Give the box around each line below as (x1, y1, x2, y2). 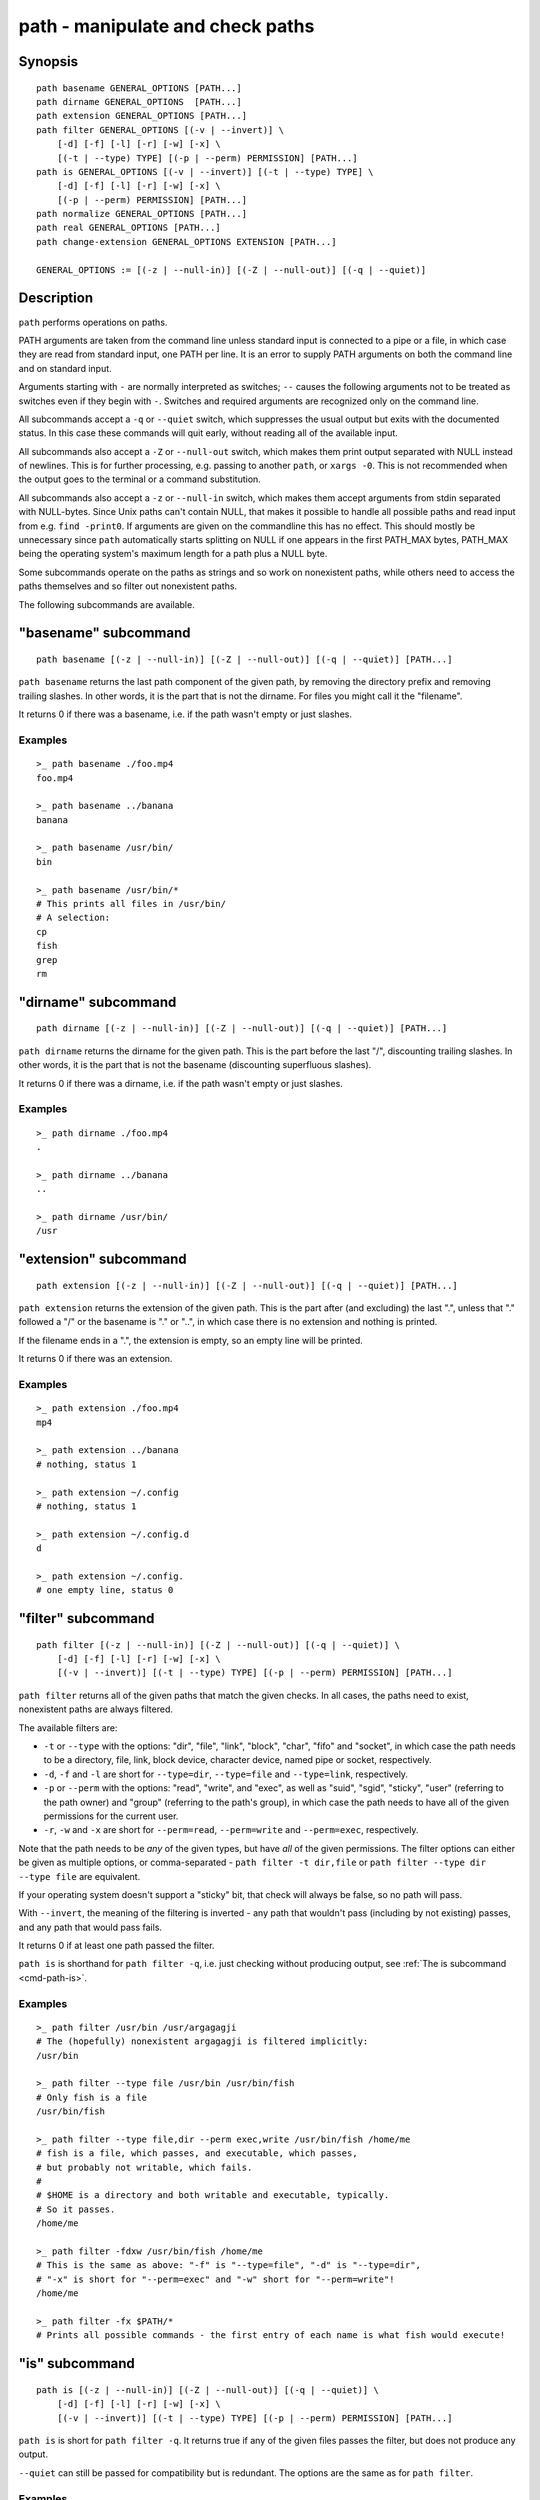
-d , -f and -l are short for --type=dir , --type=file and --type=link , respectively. (43, 1768, 409, 1780)
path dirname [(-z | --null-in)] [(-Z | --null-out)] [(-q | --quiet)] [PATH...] (36, 1023, 448, 1034)
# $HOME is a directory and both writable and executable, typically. (36, 2190, 390, 2201)
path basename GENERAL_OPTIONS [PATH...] (36, 82, 242, 94)
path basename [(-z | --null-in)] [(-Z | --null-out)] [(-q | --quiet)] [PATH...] (36, 653, 453, 665)
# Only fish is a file (36, 2091, 148, 2103)
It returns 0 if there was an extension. (18, 1353, 173, 1365)
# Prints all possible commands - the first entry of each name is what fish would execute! (36, 2330, 506, 2341)
